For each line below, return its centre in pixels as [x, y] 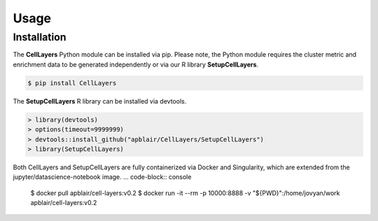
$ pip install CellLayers [72, 83]
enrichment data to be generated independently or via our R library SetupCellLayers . [136, 64]
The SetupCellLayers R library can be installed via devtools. [100, 101]
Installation [40, 37]
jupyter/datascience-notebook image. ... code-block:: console [102, 177]
